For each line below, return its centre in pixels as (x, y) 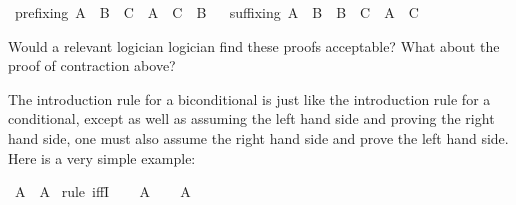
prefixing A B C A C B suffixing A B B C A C (216, 12)
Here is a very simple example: (102, 157)
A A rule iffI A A (102, 191)
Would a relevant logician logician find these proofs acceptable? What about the (254, 45)
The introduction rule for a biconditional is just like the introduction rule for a (249, 98)
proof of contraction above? (92, 65)
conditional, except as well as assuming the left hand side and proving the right (251, 118)
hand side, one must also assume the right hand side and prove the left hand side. (258, 137)
